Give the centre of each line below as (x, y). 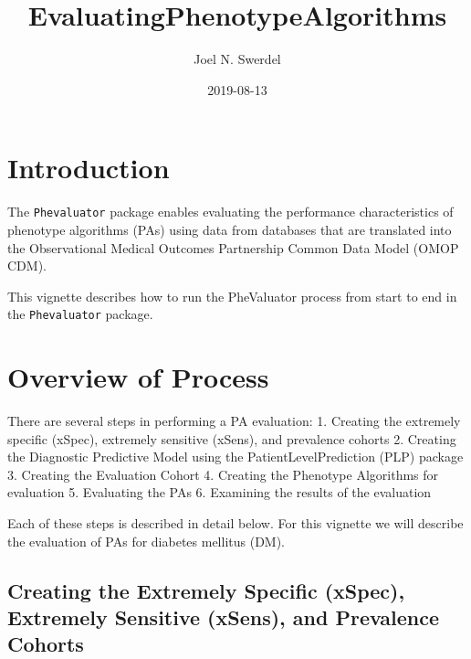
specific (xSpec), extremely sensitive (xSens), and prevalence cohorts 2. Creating (232, 438)
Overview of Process (138, 377)
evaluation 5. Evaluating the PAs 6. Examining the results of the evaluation (220, 492)
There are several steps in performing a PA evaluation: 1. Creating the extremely (234, 421)
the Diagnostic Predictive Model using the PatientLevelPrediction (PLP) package (235, 457)
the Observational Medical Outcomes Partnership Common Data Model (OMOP (233, 247)
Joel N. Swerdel (237, 59)
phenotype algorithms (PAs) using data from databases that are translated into (230, 229)
